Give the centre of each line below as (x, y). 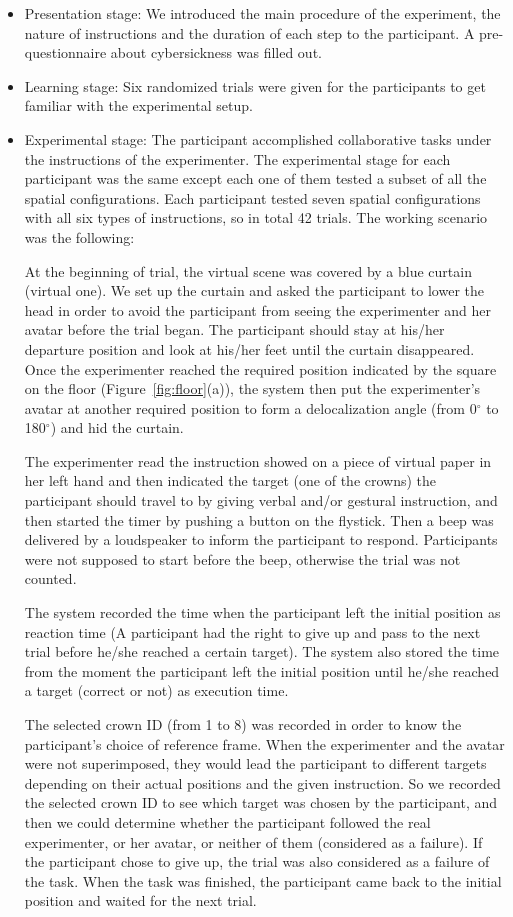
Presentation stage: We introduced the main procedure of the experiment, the (262, 13)
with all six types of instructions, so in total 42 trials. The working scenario (256, 217)
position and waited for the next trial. (140, 900)
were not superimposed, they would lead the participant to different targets (255, 763)
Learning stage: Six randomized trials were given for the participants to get (255, 85)
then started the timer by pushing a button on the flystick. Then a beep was (259, 519)
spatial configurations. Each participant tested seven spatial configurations (252, 197)
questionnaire (65, 52)
